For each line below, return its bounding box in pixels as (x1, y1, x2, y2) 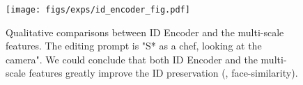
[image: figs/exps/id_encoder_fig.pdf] (6, 5, 190, 15)
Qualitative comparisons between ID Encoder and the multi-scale (6, 24, 284, 39)
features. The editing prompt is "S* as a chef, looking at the (6, 38, 262, 53)
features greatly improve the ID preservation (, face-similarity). (29, 65, 298, 80)
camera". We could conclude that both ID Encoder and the (6, 52, 258, 66)
